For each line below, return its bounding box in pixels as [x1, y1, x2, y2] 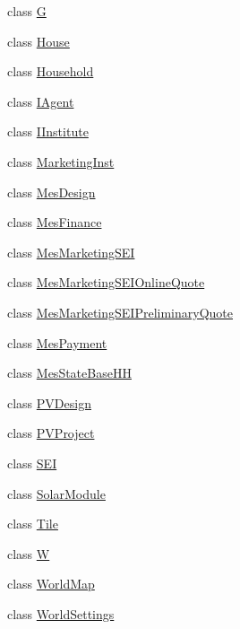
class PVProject [7, 424, 95, 442]
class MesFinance [7, 213, 102, 232]
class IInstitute [7, 122, 89, 141]
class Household [7, 62, 94, 81]
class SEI [7, 453, 57, 472]
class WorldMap [7, 574, 95, 593]
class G [7, 2, 47, 20]
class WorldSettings [7, 604, 115, 623]
